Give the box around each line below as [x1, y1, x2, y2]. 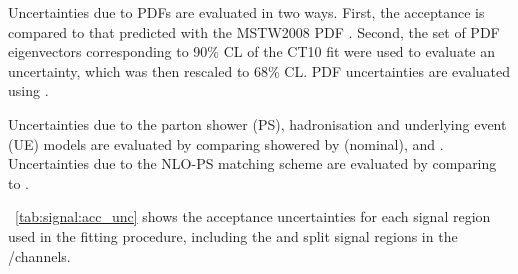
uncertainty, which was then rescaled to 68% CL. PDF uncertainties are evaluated [8, 60, 511, 81]
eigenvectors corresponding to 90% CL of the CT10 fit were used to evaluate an [8, 41, 496, 62]
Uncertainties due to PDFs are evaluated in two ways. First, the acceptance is [8, 2, 485, 22]
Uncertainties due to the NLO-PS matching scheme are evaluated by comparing [8, 153, 497, 174]
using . [8, 80, 49, 101]
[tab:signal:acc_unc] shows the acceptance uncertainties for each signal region [15, 206, 491, 227]
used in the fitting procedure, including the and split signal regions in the [8, 225, 458, 246]
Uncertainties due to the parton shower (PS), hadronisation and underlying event [8, 113, 507, 134]
